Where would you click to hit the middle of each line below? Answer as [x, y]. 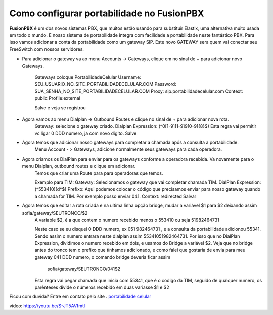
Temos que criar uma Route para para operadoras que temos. [99, 173]
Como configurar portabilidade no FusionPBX [107, 13]
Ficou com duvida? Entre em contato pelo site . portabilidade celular [80, 297]
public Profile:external [58, 98]
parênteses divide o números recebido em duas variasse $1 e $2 [102, 287]
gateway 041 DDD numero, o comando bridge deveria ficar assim [103, 257]
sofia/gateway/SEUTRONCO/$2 [55, 213]
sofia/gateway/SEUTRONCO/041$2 [84, 269]
